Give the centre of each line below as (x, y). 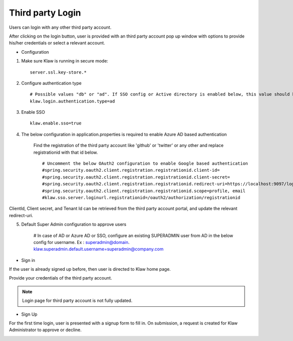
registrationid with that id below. (66, 152)
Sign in (28, 260)
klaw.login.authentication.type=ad (73, 101)
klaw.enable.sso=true (56, 123)
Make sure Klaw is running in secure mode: (65, 61)
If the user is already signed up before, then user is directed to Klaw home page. (90, 269)
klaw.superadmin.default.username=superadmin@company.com (98, 249)
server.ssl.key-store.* (58, 72)
